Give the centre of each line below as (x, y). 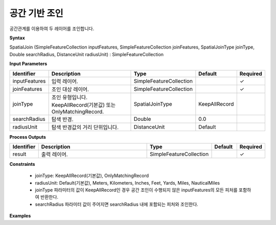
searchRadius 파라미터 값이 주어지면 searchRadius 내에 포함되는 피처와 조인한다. (117, 204)
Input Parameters (28, 64)
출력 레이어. (55, 154)
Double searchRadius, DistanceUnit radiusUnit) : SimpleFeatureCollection (86, 54)
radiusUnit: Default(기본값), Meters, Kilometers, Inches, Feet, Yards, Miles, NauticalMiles (128, 183)
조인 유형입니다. (70, 97)
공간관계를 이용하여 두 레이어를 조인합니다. (52, 29)
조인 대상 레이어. (70, 89)
